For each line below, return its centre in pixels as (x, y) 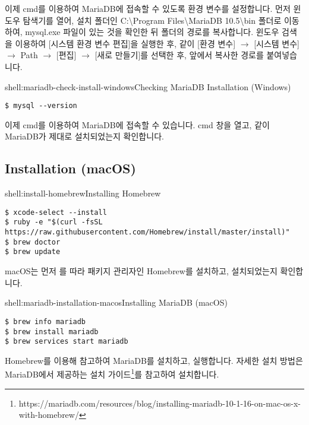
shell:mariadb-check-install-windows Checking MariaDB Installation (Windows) (148, 86)
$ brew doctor (33, 242)
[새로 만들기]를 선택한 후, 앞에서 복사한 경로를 (179, 55)
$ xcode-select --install (56, 212)
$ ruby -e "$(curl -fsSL (54, 222)
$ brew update (33, 252)
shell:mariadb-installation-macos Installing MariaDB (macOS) (116, 302)
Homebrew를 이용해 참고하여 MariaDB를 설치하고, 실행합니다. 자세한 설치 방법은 (154, 360)
